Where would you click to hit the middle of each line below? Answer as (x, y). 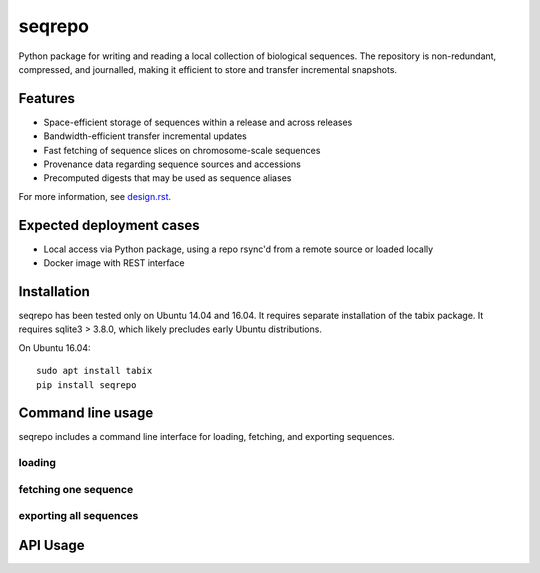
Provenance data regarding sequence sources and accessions (172, 164)
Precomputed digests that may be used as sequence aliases (167, 178)
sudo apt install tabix (94, 371)
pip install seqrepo (86, 384)
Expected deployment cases (109, 225)
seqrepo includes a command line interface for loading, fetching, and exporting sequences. (206, 437)
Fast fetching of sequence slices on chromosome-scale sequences (182, 150)
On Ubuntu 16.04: (54, 347)
